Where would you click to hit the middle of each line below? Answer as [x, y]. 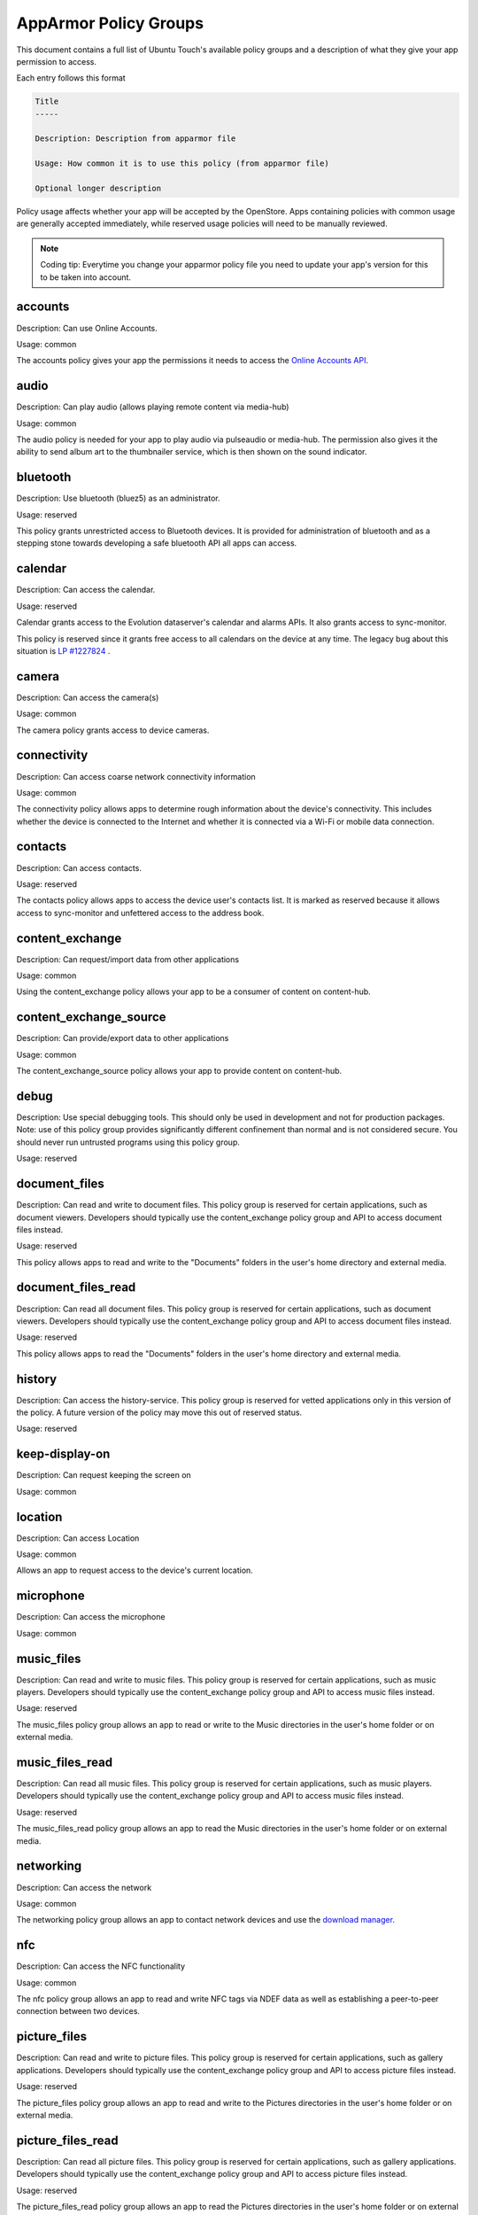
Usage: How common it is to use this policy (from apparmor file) [182, 163]
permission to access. [57, 61]
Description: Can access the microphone [91, 1617]
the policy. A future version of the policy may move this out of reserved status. [159, 1412]
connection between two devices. [78, 2011]
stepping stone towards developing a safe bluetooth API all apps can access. [157, 543]
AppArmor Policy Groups [110, 23]
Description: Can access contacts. [79, 867]
